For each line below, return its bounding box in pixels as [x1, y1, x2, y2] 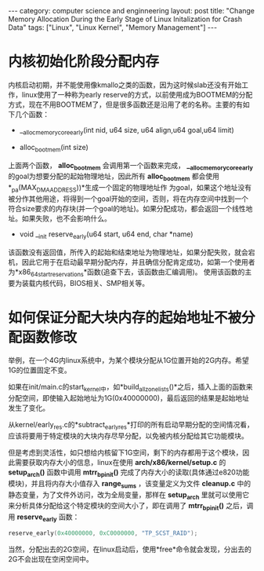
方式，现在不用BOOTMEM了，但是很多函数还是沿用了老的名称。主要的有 [8, 100, 243, 109]
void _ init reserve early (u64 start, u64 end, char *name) [19, 229, 193, 240]
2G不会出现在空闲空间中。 [8, 554, 93, 563]
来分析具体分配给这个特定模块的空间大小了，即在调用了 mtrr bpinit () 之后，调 [8, 501, 254, 512]
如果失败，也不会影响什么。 [21, 214, 111, 223]
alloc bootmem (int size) [19, 142, 89, 154]
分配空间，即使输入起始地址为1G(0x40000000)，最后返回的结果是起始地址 [8, 393, 249, 403]
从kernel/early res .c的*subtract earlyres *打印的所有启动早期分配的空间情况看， [8, 420, 255, 431]
